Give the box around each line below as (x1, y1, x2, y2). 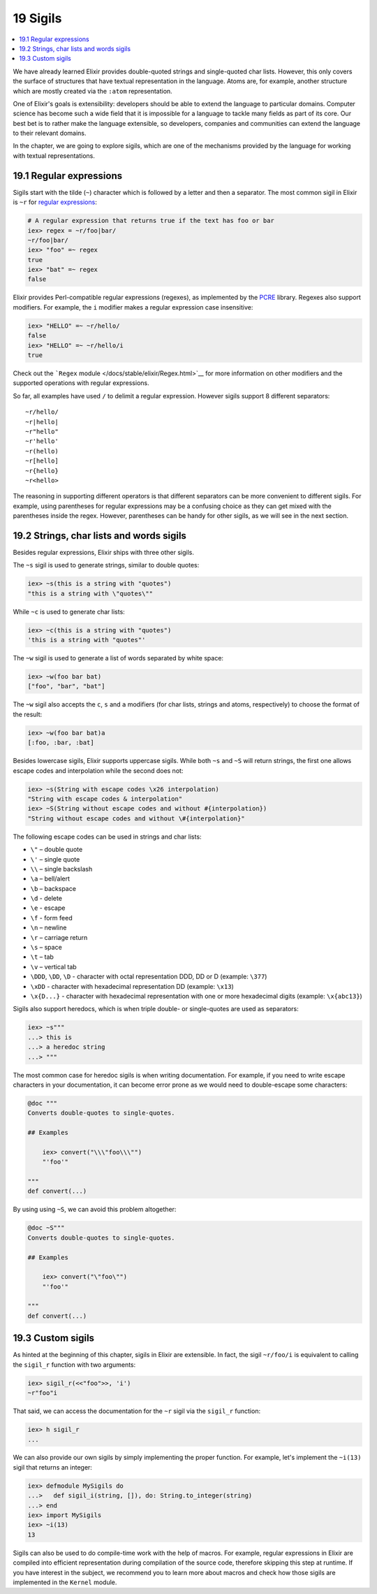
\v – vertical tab (30, 962, 77, 971)
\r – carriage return (30, 933, 88, 941)
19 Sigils (13, 10, 62, 26)
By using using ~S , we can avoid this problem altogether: (13, 1205, 177, 1214)
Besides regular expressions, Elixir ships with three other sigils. (13, 548, 195, 556)
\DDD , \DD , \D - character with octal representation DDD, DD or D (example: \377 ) (30, 972, 267, 981)
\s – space (30, 943, 62, 952)
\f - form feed (30, 913, 73, 922)
